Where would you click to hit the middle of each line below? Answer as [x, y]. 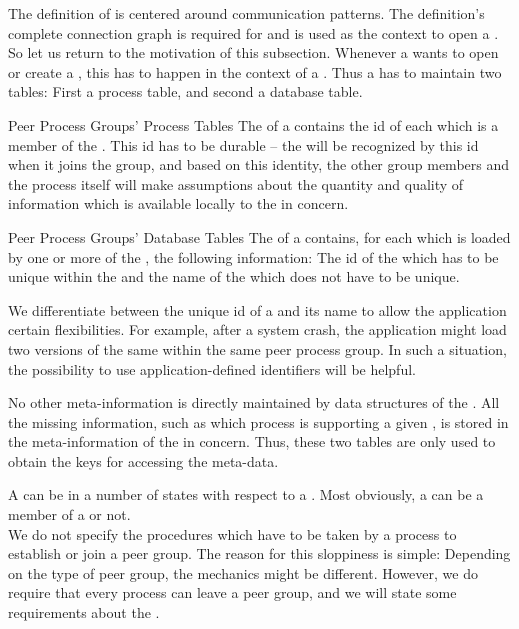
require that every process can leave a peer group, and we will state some [232, 592]
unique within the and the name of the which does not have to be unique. [234, 276]
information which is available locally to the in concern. [178, 203]
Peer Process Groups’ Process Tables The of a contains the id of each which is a [253, 124]
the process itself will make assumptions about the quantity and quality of [236, 183]
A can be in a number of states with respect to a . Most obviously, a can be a [246, 494]
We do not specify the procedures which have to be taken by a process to [232, 533]
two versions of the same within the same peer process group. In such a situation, [257, 348]
